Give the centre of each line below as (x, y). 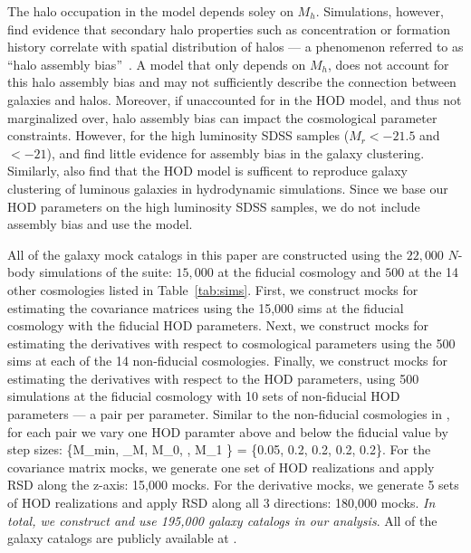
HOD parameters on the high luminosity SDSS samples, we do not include (214, 206)
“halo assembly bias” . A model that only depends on (157, 64)
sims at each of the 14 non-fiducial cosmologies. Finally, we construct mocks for (228, 361)
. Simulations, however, (380, 11)
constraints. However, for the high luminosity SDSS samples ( (178, 135)
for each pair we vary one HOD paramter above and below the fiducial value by (228, 431)
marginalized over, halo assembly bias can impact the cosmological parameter (222, 117)
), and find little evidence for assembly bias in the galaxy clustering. (235, 153)
